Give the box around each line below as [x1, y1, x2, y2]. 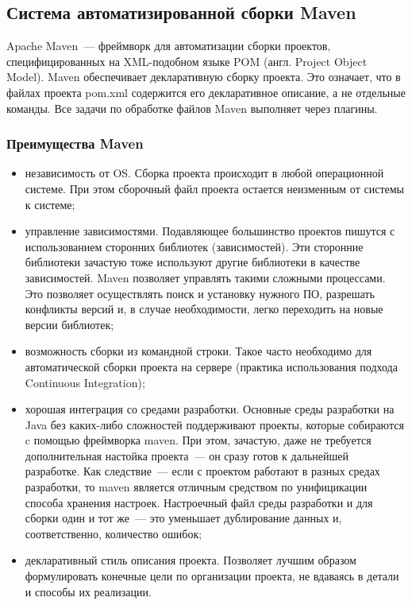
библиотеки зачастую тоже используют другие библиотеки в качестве [25, 254, 360, 270]
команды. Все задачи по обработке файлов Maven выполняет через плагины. [6, 99, 378, 116]
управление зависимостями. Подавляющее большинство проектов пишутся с [25, 223, 395, 239]
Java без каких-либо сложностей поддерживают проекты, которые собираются [25, 416, 404, 432]
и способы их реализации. [25, 583, 152, 599]
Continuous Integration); [25, 374, 145, 390]
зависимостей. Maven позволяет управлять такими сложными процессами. [25, 269, 386, 285]
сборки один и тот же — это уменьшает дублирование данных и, [25, 510, 342, 526]
